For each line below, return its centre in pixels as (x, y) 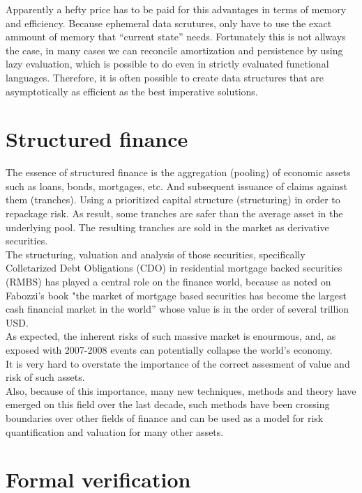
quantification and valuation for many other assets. (115, 431)
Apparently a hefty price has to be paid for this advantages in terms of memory (176, 9)
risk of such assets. (45, 377)
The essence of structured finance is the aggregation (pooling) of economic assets (178, 172)
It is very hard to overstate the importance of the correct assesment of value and (178, 363)
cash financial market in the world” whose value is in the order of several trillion (178, 309)
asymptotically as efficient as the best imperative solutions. (132, 91)
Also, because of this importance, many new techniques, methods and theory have (181, 390)
